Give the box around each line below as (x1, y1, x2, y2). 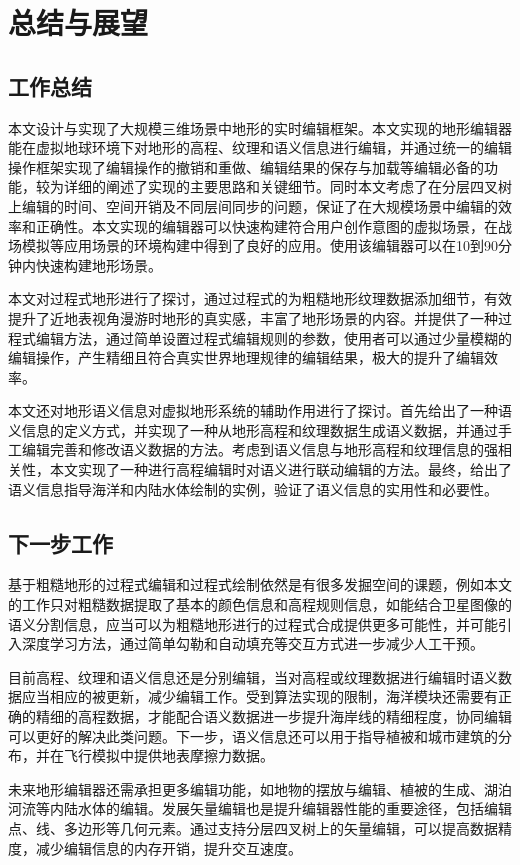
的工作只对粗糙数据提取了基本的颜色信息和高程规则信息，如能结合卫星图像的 (8, 594, 512, 615)
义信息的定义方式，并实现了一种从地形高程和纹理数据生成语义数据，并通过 (8, 419, 498, 440)
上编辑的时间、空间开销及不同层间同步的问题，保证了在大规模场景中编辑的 (8, 195, 498, 216)
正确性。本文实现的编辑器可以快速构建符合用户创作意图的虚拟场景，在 (35, 215, 498, 236)
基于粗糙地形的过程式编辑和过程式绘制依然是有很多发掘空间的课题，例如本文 (8, 574, 512, 595)
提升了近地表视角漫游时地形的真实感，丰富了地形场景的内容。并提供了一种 (8, 307, 498, 328)
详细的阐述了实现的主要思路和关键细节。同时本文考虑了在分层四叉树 (63, 176, 512, 197)
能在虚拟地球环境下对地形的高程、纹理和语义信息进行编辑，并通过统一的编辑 (8, 137, 512, 158)
